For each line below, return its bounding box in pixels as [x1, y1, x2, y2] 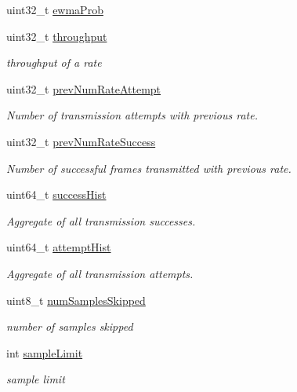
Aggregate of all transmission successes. [6, 212, 196, 229]
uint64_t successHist [6, 186, 107, 203]
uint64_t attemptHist [6, 239, 111, 255]
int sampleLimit [6, 344, 83, 361]
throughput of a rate [6, 54, 102, 71]
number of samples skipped [6, 318, 133, 335]
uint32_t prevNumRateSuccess [6, 133, 156, 149]
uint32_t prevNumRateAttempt [6, 80, 161, 97]
